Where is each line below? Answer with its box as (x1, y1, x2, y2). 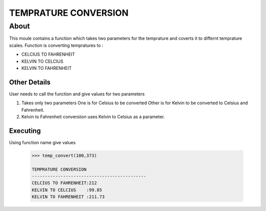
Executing (9, 126, 41, 135)
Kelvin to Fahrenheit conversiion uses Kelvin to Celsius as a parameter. (21, 114, 165, 120)
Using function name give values (9, 139, 76, 145)
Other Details (9, 78, 51, 86)
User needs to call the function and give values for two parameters (9, 91, 145, 97)
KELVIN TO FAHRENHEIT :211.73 (32, 194, 105, 200)
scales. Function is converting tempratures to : (9, 42, 103, 48)
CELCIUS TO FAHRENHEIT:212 (32, 180, 97, 186)
